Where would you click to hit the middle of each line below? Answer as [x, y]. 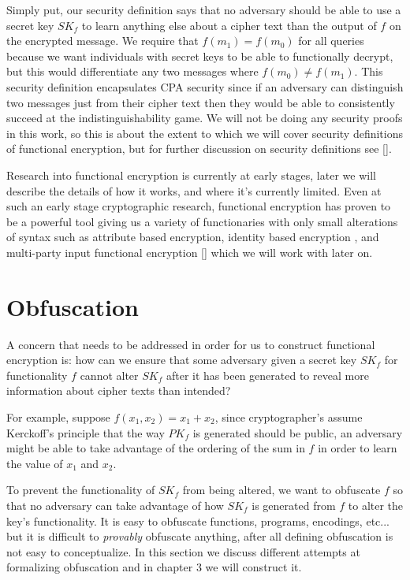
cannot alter [109, 375]
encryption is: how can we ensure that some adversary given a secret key [182, 360]
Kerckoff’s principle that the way [86, 432]
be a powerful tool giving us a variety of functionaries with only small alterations [202, 221]
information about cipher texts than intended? [119, 390]
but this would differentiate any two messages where [132, 71]
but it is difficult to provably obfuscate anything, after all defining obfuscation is [200, 536]
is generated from [294, 505]
